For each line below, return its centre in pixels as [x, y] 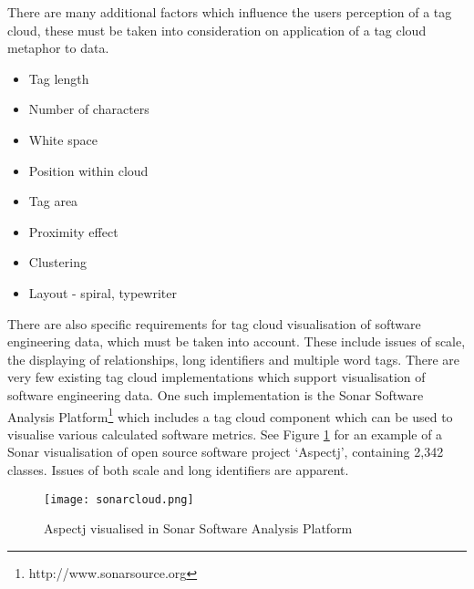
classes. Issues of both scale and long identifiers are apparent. [178, 469]
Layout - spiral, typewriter [103, 292]
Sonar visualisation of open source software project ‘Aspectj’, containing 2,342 [226, 452]
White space [63, 139]
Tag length [59, 78]
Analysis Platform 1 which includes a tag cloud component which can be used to [230, 415]
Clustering [57, 262]
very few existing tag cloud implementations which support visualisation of [216, 377]
